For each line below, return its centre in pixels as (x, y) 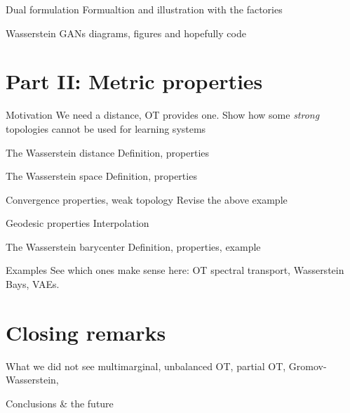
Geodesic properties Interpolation (78, 223)
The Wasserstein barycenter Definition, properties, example (133, 246)
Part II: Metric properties (134, 81)
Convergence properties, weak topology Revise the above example (147, 199)
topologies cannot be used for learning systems (106, 128)
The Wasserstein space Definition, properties (101, 176)
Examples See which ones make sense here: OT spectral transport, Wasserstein (175, 270)
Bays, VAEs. (33, 284)
